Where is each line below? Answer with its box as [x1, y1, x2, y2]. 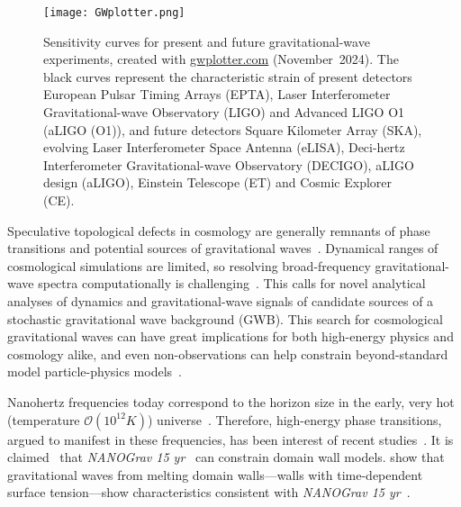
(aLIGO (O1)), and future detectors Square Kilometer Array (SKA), [43, 120, 422, 139]
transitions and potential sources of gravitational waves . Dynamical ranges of [7, 239, 438, 258]
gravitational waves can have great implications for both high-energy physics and [7, 327, 454, 346]
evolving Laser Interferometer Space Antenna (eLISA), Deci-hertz [43, 138, 405, 157]
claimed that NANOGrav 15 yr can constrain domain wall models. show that [7, 448, 445, 466]
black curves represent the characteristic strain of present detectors [43, 67, 412, 86]
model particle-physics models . [7, 362, 182, 381]
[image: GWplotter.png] [43, 6, 185, 19]
